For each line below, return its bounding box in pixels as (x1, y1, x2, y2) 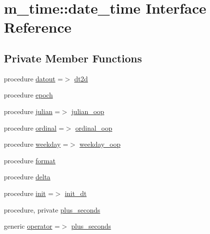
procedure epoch (4, 90, 53, 100)
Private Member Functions (4, 50, 142, 65)
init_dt (64, 188, 87, 198)
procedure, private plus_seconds (4, 204, 100, 214)
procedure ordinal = (4, 122, 64, 133)
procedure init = (4, 188, 54, 198)
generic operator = (4, 221, 60, 231)
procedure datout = (4, 73, 63, 83)
